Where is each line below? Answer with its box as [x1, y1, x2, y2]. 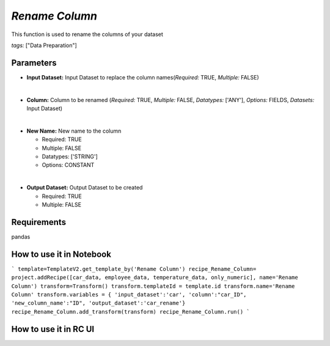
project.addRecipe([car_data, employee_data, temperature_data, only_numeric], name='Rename [11, 274, 299, 281]
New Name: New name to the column [26, 127, 122, 134]
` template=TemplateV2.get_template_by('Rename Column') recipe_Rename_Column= [11, 265, 257, 272]
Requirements [11, 217, 67, 227]
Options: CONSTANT [42, 161, 95, 169]
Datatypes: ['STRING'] [42, 153, 98, 160]
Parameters [11, 57, 57, 68]
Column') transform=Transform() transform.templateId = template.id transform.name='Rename [11, 282, 295, 290]
